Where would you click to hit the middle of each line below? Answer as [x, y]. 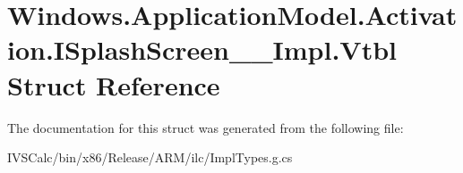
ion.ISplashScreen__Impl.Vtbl [202, 49]
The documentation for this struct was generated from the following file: [206, 127]
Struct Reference [114, 84]
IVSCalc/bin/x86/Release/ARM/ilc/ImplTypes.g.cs [150, 157]
